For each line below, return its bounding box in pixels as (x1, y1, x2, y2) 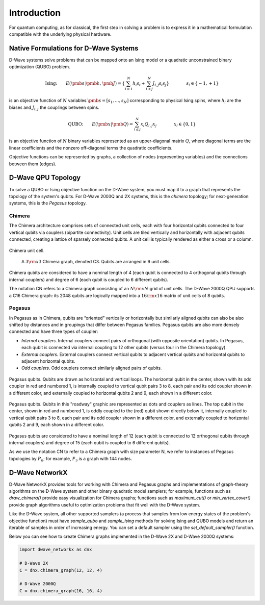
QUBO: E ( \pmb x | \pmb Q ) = (68, 121, 133, 127)
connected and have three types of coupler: (9, 328, 98, 334)
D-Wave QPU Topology (9, 174, 81, 182)
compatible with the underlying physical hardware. (9, 31, 112, 37)
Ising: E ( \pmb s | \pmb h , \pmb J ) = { (45, 81, 125, 86)
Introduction (9, 7, 61, 18)
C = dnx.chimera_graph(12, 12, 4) (19, 567, 103, 573)
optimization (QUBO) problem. (9, 64, 71, 70)
